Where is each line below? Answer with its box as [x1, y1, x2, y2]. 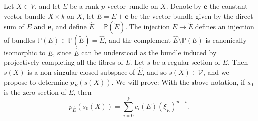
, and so [142, 67, 167, 77]
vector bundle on [107, 1, 158, 11]
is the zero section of [4, 87, 66, 97]
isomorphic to [4, 47, 46, 58]
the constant [209, 1, 248, 11]
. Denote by [166, 1, 202, 11]
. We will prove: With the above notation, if [111, 76, 245, 87]
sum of [4, 21, 24, 32]
